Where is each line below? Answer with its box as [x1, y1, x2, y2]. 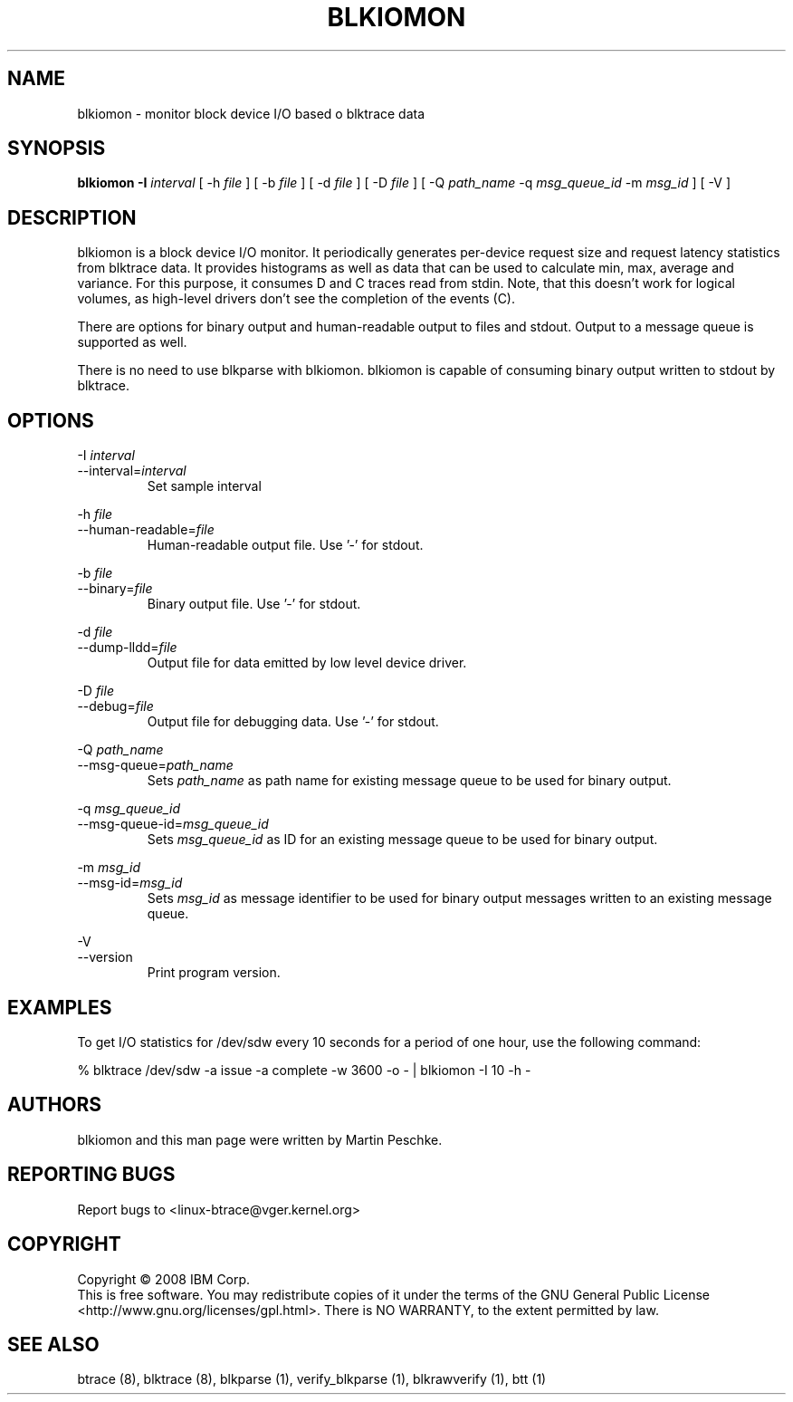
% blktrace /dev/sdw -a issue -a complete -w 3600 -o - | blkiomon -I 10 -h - [77, 1061, 531, 1078]
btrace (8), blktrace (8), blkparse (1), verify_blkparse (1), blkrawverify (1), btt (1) [77, 1371, 547, 1388]
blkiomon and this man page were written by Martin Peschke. [77, 1131, 443, 1148]
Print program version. [147, 965, 281, 981]
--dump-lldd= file [77, 639, 177, 656]
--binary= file [77, 581, 153, 597]
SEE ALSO [7, 1332, 100, 1356]
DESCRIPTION [7, 206, 137, 229]
